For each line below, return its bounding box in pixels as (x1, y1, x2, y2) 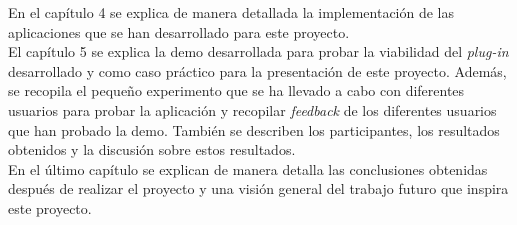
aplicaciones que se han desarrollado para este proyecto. (8, 21, 350, 42)
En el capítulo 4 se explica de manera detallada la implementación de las (8, 2, 455, 22)
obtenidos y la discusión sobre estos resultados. (8, 139, 296, 160)
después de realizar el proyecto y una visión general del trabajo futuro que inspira (8, 178, 509, 199)
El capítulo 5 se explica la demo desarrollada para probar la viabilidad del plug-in (8, 41, 509, 62)
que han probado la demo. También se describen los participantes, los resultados (8, 119, 500, 140)
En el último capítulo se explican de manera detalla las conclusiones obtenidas (8, 158, 488, 179)
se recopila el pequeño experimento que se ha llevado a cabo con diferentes (8, 80, 465, 101)
